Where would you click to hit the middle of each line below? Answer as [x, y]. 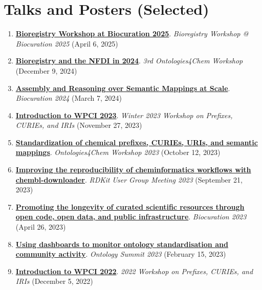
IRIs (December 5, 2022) [54, 281]
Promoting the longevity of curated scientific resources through [130, 206]
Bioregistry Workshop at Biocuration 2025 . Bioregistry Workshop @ [132, 34]
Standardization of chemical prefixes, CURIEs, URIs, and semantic [137, 142]
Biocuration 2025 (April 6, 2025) [67, 43]
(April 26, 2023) [41, 227]
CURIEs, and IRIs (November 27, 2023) [79, 125]
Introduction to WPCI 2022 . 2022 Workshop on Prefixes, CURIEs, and [134, 271]
